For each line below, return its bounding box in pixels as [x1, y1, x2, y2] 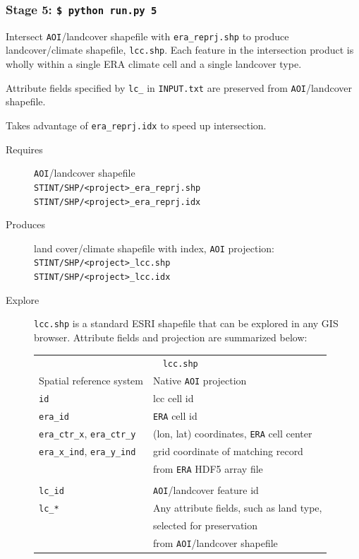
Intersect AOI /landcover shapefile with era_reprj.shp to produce [6, 28, 289, 43]
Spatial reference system [39, 373, 143, 388]
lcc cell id [153, 391, 194, 406]
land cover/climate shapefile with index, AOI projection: [34, 240, 274, 255]
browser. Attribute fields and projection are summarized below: [34, 329, 308, 344]
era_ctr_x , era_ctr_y [39, 425, 136, 440]
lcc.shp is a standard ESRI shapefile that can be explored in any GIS [34, 316, 339, 331]
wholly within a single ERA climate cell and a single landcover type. [6, 57, 302, 71]
